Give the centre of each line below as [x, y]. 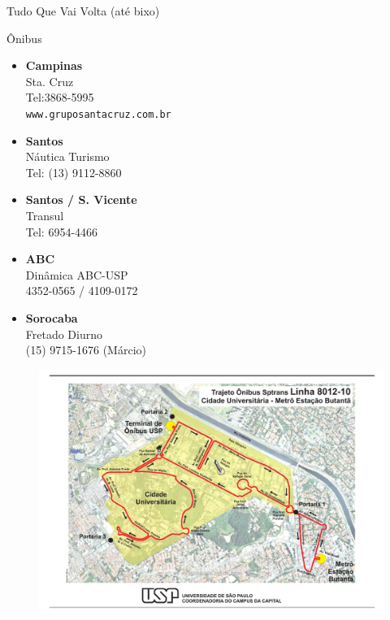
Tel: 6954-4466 [62, 231]
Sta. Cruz [50, 81]
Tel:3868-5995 [60, 97]
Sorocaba [52, 317]
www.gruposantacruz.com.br [98, 114]
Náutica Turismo [67, 156]
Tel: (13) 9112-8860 [74, 172]
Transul [45, 215]
